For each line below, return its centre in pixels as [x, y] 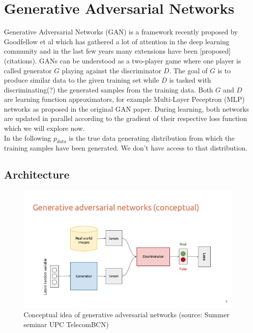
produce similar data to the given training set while [82, 80]
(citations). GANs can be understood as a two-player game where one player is [123, 60]
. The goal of [188, 70]
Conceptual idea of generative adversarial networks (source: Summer [126, 315]
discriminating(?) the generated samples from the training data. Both [109, 89]
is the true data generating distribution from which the [152, 137]
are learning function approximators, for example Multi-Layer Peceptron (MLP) [125, 99]
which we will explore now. [44, 128]
